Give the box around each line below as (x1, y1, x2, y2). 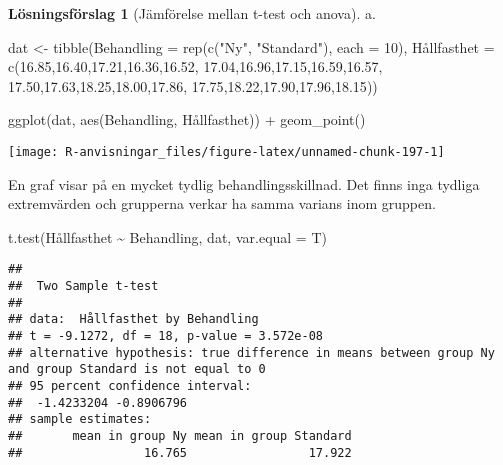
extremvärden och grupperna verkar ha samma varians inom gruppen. (8, 193, 436, 214)
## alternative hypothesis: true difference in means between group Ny (8, 345, 495, 360)
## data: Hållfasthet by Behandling (8, 312, 259, 327)
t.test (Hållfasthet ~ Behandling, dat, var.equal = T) (8, 226, 327, 247)
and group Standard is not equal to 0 (8, 362, 266, 377)
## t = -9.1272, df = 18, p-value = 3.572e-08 (8, 329, 323, 344)
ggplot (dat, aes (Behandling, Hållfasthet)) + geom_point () (8, 109, 366, 130)
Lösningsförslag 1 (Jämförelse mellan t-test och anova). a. (8, 3, 376, 23)
